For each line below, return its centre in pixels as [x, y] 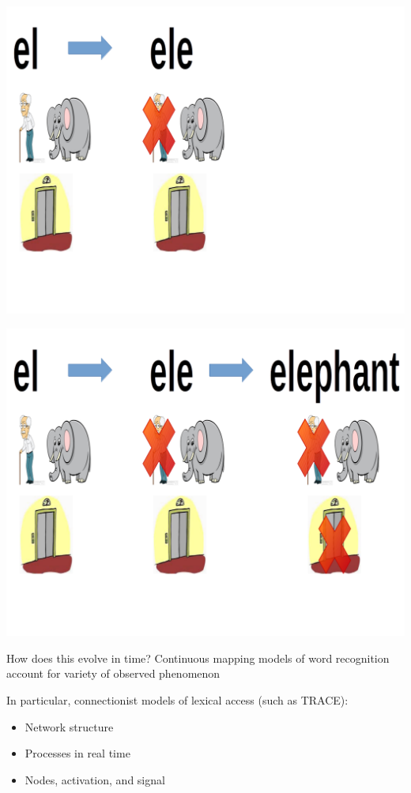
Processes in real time [77, 753]
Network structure [69, 726]
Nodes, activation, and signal [95, 779]
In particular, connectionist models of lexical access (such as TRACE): [177, 700]
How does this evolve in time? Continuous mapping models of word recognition [198, 658]
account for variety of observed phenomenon [113, 673]
